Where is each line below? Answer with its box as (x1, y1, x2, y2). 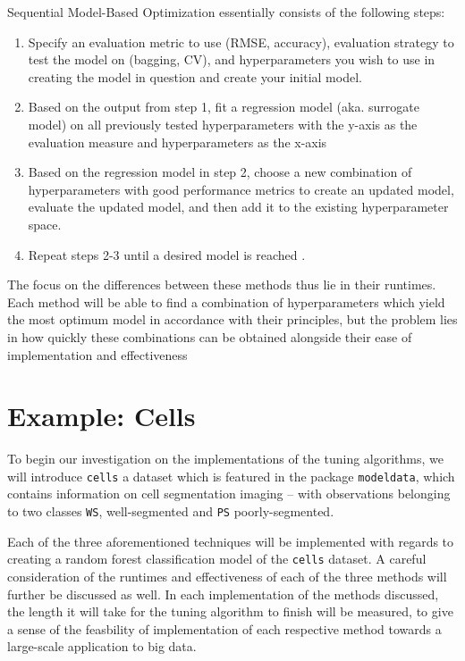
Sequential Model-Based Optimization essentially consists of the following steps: (7, 3, 445, 21)
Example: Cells (7, 397, 196, 434)
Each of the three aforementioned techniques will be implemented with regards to (7, 531, 454, 550)
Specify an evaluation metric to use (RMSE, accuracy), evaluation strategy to (28, 32, 454, 51)
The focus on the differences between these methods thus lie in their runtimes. (7, 275, 436, 294)
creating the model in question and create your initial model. (28, 67, 362, 86)
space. (28, 214, 62, 233)
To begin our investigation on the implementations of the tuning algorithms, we (7, 449, 444, 468)
